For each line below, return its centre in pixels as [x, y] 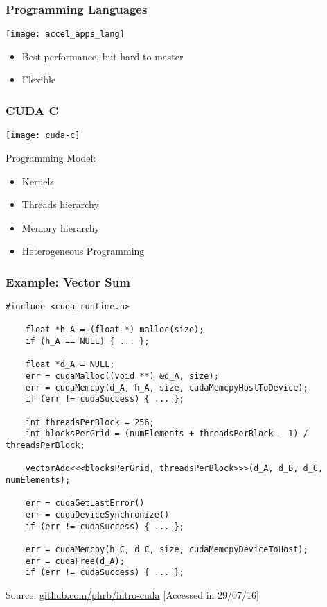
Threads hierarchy [60, 204]
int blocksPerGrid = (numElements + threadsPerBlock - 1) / [167, 434]
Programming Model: [51, 157]
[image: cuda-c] [43, 136]
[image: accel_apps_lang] [65, 34]
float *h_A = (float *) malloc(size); [115, 330]
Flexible [39, 79]
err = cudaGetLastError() [85, 503]
